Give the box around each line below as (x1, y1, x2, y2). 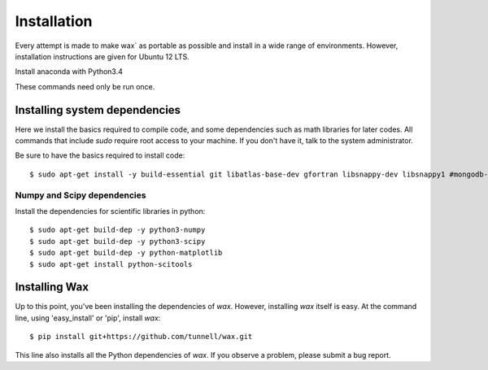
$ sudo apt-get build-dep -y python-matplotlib (29, 248, 223, 258)
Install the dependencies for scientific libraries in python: (15, 206, 206, 215)
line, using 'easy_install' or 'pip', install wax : (15, 313, 161, 323)
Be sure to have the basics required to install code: (15, 150, 185, 160)
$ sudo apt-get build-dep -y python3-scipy (29, 237, 206, 246)
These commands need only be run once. (15, 81, 155, 91)
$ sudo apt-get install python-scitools (29, 259, 193, 268)
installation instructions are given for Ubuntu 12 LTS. (15, 51, 190, 61)
